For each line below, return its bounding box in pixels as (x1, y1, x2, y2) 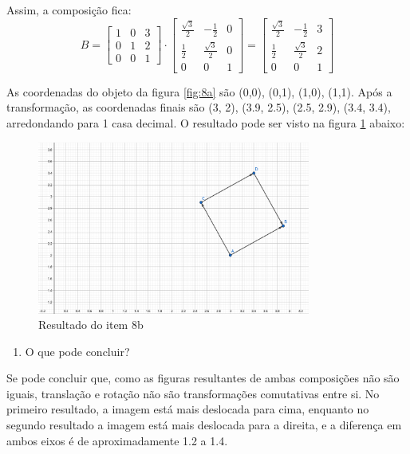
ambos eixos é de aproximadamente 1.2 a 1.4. (6, 432, 228, 448)
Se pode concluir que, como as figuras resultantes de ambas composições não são (6, 370, 400, 386)
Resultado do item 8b (38, 316, 144, 333)
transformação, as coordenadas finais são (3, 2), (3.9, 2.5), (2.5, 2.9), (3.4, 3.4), (6, 99, 391, 115)
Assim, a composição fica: (6, 2, 132, 18)
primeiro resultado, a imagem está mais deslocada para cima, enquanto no (6, 401, 369, 417)
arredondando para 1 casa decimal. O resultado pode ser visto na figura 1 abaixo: (6, 114, 405, 131)
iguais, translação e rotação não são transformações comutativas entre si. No (6, 385, 380, 401)
